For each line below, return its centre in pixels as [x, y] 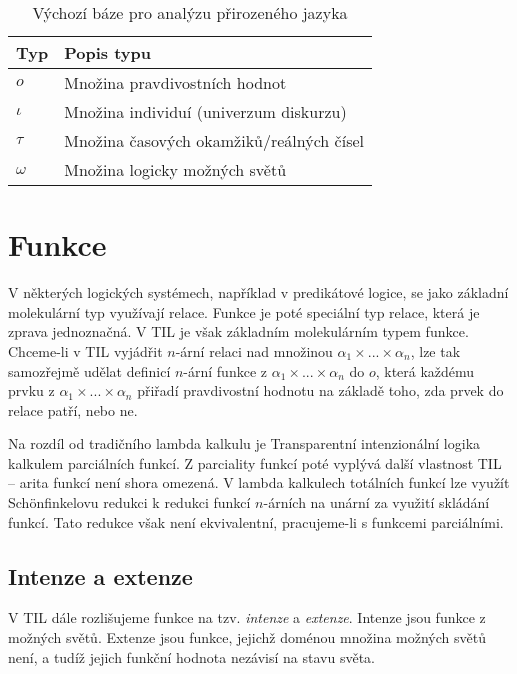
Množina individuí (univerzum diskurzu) [205, 111]
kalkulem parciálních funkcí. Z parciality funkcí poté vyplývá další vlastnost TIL [255, 462]
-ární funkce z [225, 370]
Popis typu [108, 52]
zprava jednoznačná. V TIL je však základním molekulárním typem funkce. [238, 331]
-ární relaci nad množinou [254, 350]
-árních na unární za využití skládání [376, 502]
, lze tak [435, 350]
